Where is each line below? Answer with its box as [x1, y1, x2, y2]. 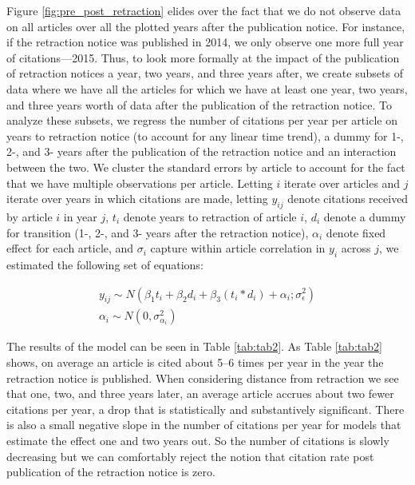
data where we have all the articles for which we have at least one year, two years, [6, 80, 408, 97]
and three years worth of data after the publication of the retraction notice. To [6, 96, 392, 113]
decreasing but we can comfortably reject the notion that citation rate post [6, 447, 374, 464]
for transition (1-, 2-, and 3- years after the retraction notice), [6, 224, 309, 241]
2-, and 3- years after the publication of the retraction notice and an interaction [6, 143, 397, 160]
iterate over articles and [283, 174, 401, 191]
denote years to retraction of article [123, 208, 297, 225]
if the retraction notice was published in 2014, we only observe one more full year [6, 34, 404, 50]
